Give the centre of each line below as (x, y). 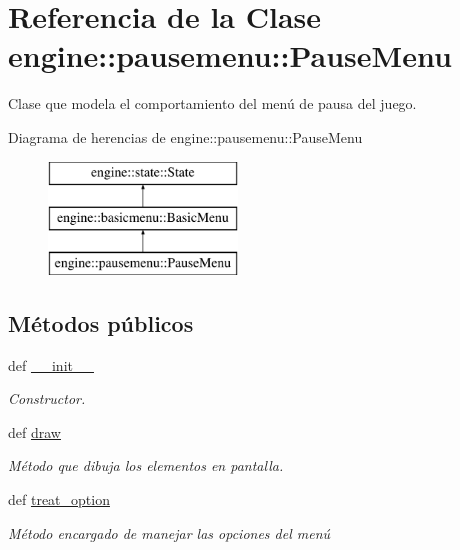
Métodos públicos (101, 322)
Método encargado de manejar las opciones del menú (169, 532)
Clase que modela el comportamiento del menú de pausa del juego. (212, 103)
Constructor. (47, 398)
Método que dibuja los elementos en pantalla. (146, 465)
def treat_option (59, 499)
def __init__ (51, 364)
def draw (34, 431)
